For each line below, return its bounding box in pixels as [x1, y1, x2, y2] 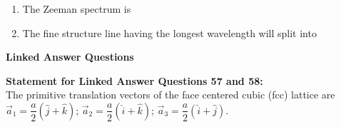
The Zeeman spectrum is [22, 1, 131, 16]
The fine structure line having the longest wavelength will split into [22, 25, 317, 40]
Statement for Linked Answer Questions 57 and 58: [6, 73, 263, 88]
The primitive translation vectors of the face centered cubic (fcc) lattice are [6, 87, 335, 102]
